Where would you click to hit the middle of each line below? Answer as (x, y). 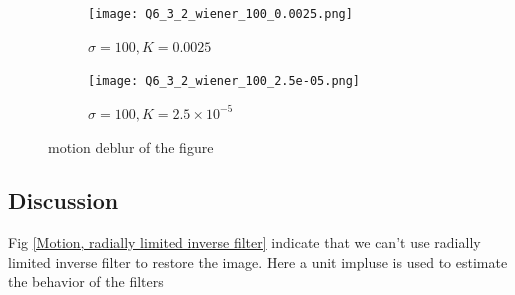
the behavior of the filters (86, 281)
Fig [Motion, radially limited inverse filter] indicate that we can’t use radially (244, 242)
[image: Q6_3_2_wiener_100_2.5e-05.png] (224, 81)
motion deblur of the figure (131, 146)
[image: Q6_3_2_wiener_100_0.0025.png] (220, 14)
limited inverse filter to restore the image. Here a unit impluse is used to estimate (258, 261)
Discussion (63, 200)
